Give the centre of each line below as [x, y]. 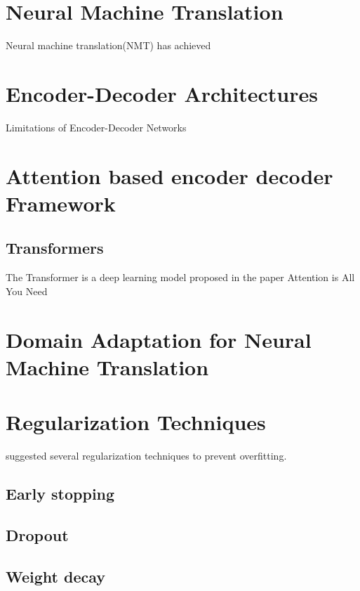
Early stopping [60, 494]
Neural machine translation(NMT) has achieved [108, 45]
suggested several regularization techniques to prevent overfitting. [146, 456]
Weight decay [56, 576]
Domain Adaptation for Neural [159, 339]
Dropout [37, 534]
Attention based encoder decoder [169, 175]
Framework [61, 203]
